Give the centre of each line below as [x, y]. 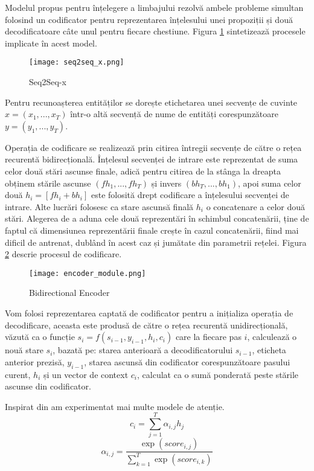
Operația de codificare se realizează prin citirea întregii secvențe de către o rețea [153, 147]
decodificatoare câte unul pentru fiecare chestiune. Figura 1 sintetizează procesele [155, 31]
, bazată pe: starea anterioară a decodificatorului [143, 350]
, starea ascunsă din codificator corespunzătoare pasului [187, 361]
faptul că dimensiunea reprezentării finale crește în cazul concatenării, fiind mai [152, 230]
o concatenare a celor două [256, 206]
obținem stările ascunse [48, 183]
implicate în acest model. [51, 43]
